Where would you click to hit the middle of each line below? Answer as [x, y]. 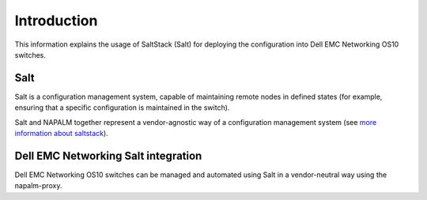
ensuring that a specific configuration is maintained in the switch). [122, 108]
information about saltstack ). [61, 134]
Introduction [56, 21]
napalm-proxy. [38, 186]
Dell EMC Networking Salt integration [108, 155]
